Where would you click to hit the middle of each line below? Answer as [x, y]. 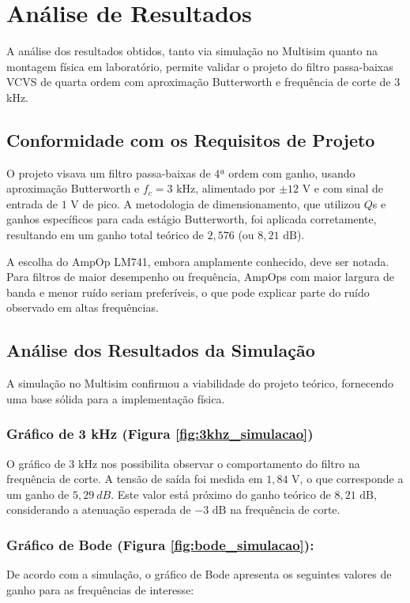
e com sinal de [349, 188]
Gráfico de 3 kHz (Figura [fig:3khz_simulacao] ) [160, 434]
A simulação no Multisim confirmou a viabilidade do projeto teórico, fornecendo [200, 383]
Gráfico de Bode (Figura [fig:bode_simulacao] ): [160, 544]
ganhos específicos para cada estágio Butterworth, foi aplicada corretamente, [192, 219]
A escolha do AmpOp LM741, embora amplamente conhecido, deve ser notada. [198, 261]
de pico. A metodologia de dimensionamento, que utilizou [222, 203]
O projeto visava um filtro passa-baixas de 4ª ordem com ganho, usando [181, 172]
